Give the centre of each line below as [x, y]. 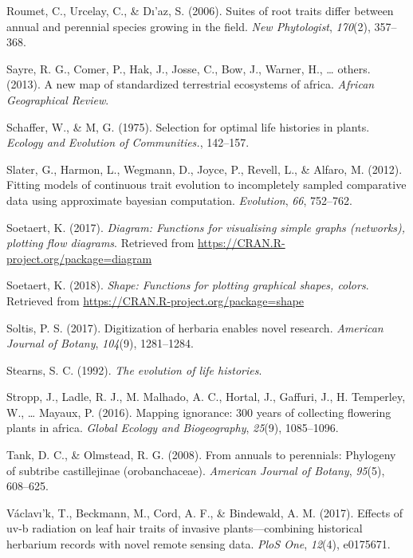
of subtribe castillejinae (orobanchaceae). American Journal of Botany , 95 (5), [196, 470]
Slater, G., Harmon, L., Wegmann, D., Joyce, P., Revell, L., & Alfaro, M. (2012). [205, 169]
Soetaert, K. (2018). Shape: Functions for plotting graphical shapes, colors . [188, 285]
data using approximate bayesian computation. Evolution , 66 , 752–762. [179, 200]
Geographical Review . [58, 99]
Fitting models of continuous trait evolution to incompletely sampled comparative [206, 185]
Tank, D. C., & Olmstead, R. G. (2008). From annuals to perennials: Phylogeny [201, 455]
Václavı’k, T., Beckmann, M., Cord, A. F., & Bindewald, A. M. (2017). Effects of [205, 512]
